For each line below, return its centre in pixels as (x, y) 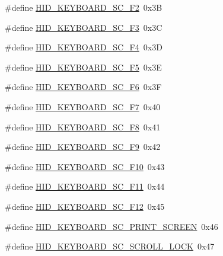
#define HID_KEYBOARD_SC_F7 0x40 (83, 106)
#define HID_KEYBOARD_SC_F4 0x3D (84, 47)
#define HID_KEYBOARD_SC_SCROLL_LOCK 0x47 (110, 246)
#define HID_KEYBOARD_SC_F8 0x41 (83, 127)
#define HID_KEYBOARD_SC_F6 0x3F (83, 87)
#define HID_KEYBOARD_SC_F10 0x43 (85, 166)
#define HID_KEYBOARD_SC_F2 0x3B (84, 7)
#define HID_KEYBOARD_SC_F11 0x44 (85, 186)
